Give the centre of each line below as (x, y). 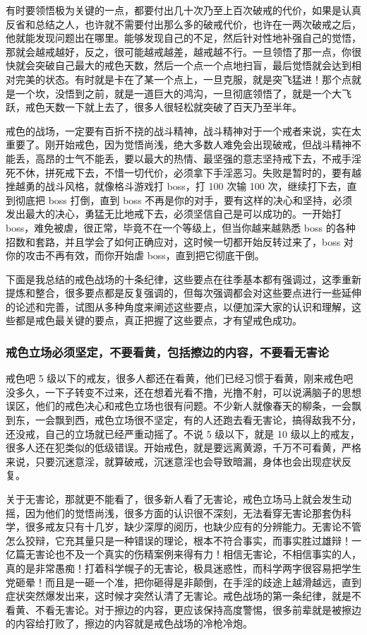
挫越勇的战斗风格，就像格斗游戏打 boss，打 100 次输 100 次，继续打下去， (176, 186)
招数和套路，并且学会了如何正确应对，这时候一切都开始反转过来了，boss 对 (180, 241)
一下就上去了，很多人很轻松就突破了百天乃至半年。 (183, 107)
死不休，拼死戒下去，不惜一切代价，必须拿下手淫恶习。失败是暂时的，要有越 (183, 172)
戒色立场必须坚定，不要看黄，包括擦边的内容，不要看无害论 (168, 351)
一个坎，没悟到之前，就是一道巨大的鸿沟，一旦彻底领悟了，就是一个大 (178, 93)
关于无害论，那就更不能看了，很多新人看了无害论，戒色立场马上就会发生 (174, 499)
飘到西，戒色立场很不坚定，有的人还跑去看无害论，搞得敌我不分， (208, 420)
